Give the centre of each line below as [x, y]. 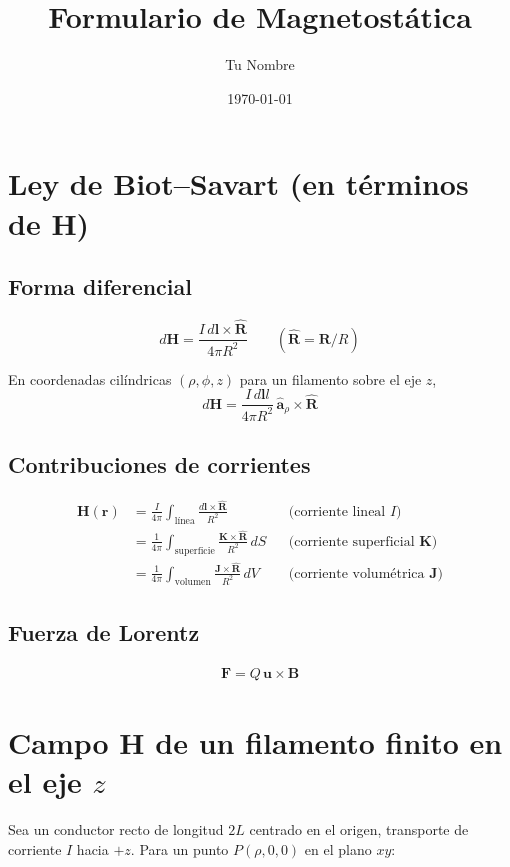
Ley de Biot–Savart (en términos [238, 183]
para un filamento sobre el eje [330, 378]
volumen [192, 582]
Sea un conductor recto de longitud [116, 828]
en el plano [338, 848]
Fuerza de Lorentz [104, 631]
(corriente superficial [351, 541]
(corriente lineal [337, 511]
